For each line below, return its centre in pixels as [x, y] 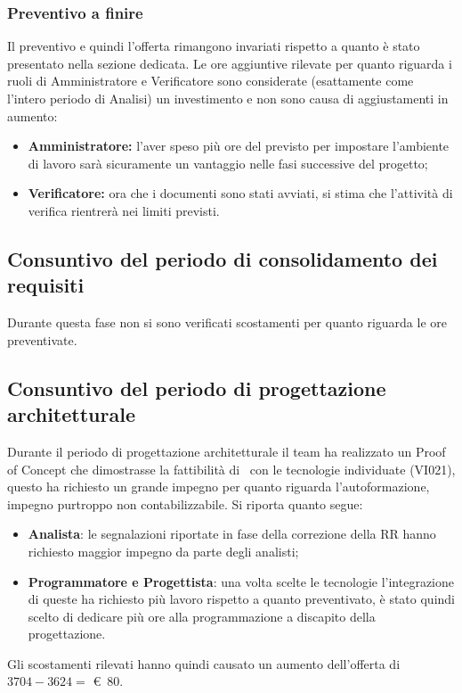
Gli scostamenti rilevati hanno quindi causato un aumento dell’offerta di [204, 663]
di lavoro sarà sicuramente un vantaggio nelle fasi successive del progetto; [228, 163]
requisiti [46, 285]
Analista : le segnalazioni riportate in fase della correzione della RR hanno [232, 534]
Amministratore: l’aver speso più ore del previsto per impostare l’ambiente [239, 146]
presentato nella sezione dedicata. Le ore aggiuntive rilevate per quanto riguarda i [230, 63]
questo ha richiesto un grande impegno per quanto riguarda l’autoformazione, [219, 487]
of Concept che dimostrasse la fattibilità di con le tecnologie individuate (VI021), [231, 469]
